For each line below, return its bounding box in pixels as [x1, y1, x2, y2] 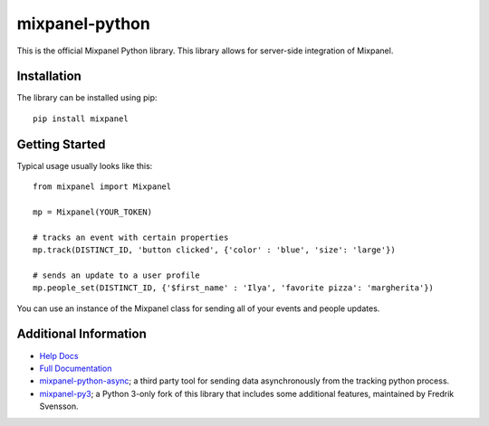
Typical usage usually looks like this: [16, 160, 153, 171]
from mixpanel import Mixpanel [33, 182, 172, 192]
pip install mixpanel [33, 113, 129, 124]
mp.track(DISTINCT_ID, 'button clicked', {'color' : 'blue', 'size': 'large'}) [33, 245, 396, 255]
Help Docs [39, 350, 79, 361]
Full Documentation [39, 363, 112, 374]
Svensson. [39, 401, 79, 412]
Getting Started [16, 137, 106, 152]
